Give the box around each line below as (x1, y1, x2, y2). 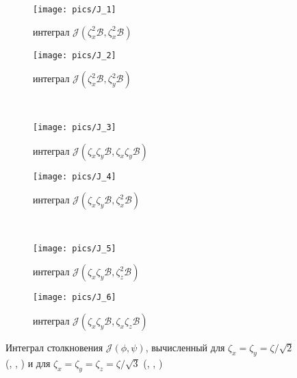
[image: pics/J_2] (33, 50, 116, 60)
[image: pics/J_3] (33, 122, 116, 132)
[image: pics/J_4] (33, 171, 116, 181)
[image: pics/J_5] (33, 243, 116, 253)
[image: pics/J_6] (33, 292, 116, 303)
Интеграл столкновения (5, 340, 103, 355)
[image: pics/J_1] (33, 5, 116, 14)
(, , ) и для (5, 355, 51, 370)
